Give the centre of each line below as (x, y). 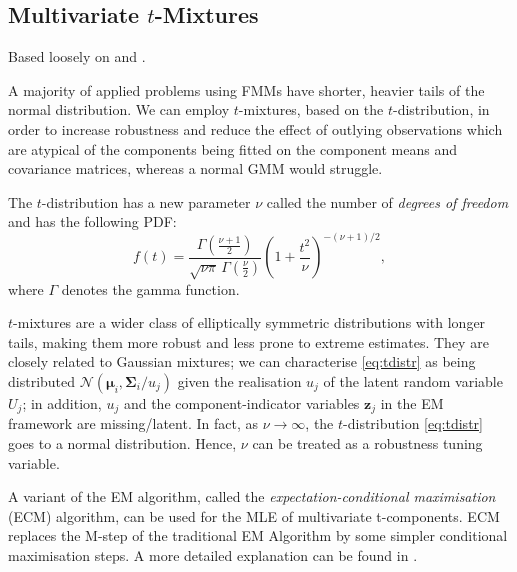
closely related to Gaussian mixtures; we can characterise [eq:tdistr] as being (242, 361)
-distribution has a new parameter (146, 201)
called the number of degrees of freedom (387, 201)
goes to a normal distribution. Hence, (122, 443)
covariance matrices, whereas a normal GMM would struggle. (195, 168)
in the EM (412, 403)
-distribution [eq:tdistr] (413, 423)
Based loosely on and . (77, 56)
